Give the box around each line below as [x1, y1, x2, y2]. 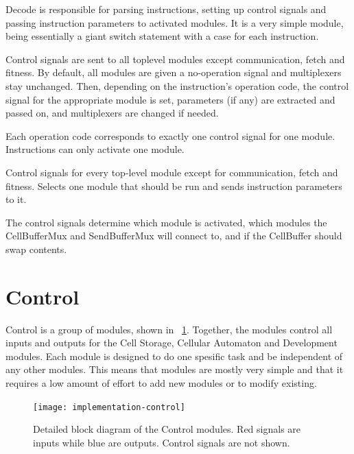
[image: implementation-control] [33, 402, 185, 412]
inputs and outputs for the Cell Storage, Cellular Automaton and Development [5, 335, 338, 350]
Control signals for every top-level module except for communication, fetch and [5, 165, 338, 179]
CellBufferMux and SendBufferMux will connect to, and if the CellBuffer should [5, 228, 342, 243]
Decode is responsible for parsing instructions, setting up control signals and [5, 2, 327, 16]
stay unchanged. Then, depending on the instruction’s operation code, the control [5, 78, 349, 93]
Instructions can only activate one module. [5, 142, 185, 156]
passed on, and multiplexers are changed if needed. [5, 106, 219, 120]
